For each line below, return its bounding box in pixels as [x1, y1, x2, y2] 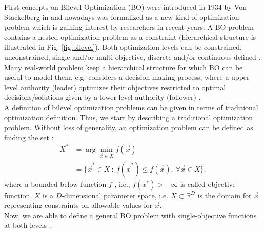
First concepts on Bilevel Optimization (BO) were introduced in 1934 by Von [4, 2, 247, 12]
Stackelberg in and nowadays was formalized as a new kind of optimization [4, 11, 239, 22]
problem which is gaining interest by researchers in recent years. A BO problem [4, 22, 254, 32]
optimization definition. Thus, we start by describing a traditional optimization [4, 112, 253, 122]
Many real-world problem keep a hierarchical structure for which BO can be [4, 61, 243, 72]
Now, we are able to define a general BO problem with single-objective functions [4, 209, 257, 220]
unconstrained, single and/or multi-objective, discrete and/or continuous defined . [4, 51, 261, 62]
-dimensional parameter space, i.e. [62, 189, 169, 200]
